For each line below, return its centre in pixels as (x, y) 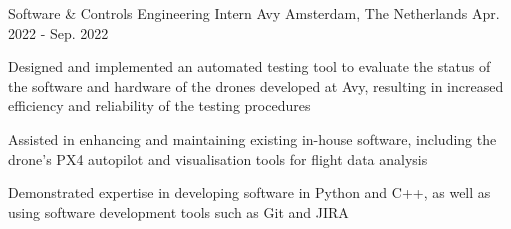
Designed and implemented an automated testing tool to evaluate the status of (249, 66)
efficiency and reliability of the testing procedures (159, 105)
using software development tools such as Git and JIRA (178, 211)
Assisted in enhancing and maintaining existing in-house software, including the (252, 138)
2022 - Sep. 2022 (58, 32)
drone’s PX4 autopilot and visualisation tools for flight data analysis (218, 158)
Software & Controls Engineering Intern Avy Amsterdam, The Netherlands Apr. (254, 13)
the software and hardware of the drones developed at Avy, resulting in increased (256, 85)
